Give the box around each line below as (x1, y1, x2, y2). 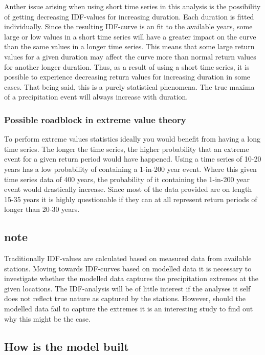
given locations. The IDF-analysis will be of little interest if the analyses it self (4, 283, 251, 293)
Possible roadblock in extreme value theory (4, 113, 186, 126)
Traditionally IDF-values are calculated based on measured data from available (4, 253, 252, 264)
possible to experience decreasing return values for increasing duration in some (4, 71, 251, 82)
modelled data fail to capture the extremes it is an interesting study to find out (4, 303, 253, 314)
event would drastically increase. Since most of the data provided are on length (4, 184, 252, 194)
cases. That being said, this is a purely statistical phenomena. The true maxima (4, 81, 255, 92)
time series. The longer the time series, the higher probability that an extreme (4, 143, 249, 154)
